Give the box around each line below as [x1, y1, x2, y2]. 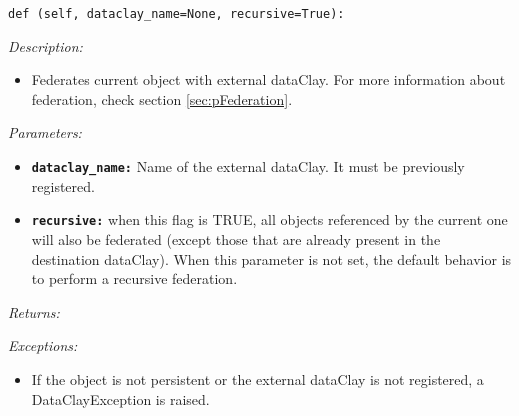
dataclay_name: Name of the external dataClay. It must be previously [31, 156, 465, 177]
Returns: [8, 301, 60, 322]
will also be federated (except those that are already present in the [31, 228, 441, 249]
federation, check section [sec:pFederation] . [31, 88, 293, 109]
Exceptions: [8, 335, 78, 356]
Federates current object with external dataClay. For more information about [31, 69, 506, 90]
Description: [8, 35, 83, 56]
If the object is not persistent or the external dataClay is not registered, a [31, 368, 484, 389]
